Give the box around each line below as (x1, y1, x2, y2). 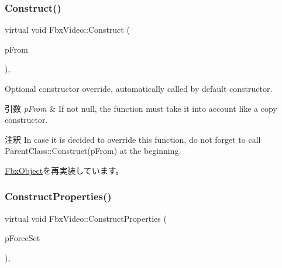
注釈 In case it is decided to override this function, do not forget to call (5, 133, 261, 145)
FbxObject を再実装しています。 (5, 164, 124, 176)
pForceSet (5, 232, 40, 244)
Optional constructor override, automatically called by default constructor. (5, 83, 273, 94)
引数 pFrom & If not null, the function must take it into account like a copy (5, 102, 277, 114)
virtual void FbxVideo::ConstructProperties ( (5, 212, 167, 224)
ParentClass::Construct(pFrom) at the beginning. (5, 145, 181, 157)
